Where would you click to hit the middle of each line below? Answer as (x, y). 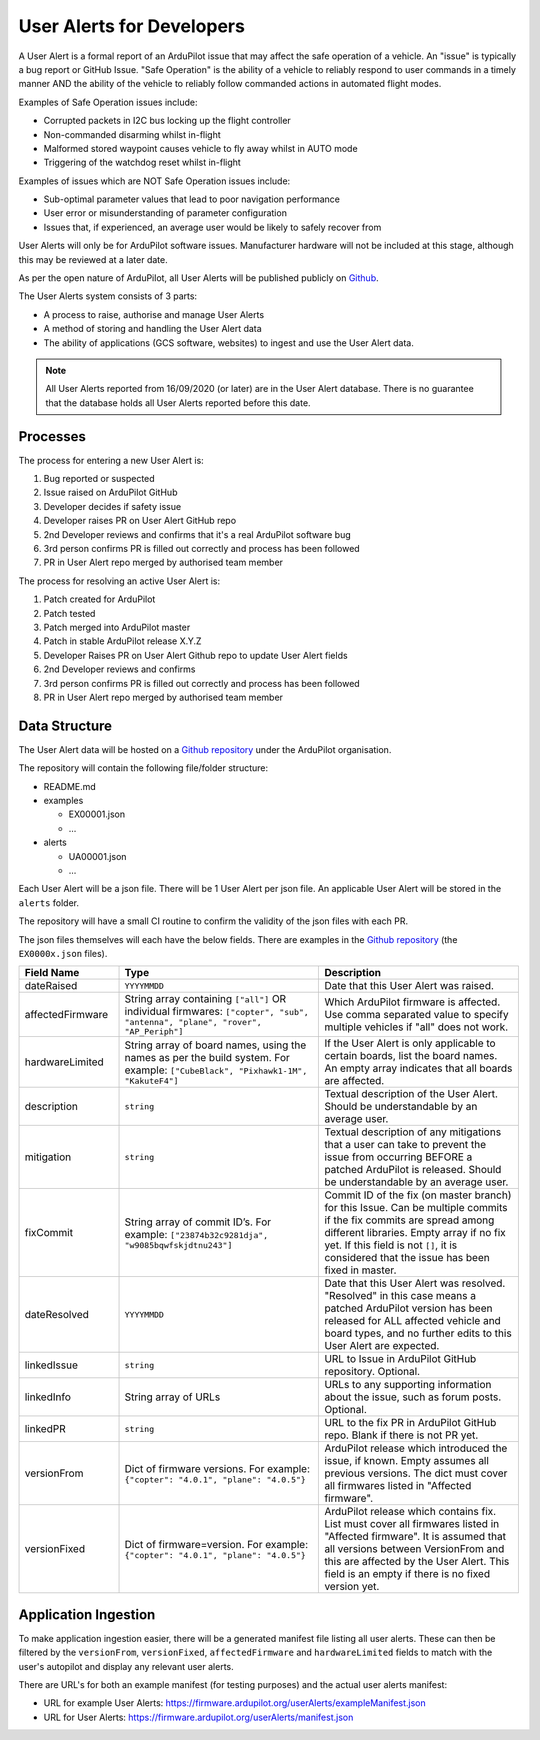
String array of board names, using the (215, 1045)
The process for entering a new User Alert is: (111, 460)
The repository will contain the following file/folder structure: (143, 768)
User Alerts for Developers (131, 26)
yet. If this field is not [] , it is (391, 1245)
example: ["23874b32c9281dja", (196, 1234)
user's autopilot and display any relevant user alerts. (126, 1666)
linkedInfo (48, 1397)
